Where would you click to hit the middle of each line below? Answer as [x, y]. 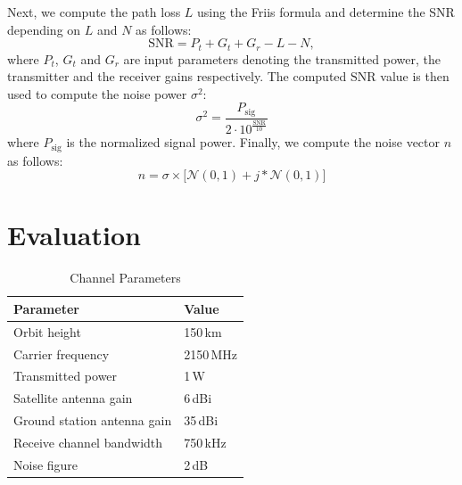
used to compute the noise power [97, 93]
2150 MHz [211, 353]
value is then [415, 76]
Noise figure [46, 464]
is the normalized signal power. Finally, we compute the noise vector [253, 142]
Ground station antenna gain [93, 420]
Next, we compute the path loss [94, 12]
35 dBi [201, 420]
